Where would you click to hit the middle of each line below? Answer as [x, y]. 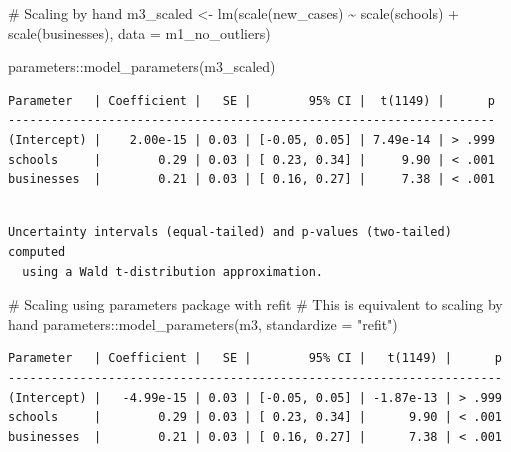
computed [37, 251]
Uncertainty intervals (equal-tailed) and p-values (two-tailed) [230, 232]
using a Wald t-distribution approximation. [172, 271]
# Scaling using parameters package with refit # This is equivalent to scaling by [255, 304]
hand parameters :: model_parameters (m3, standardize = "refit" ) [203, 323]
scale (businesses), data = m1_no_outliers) [139, 32]
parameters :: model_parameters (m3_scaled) [142, 66]
